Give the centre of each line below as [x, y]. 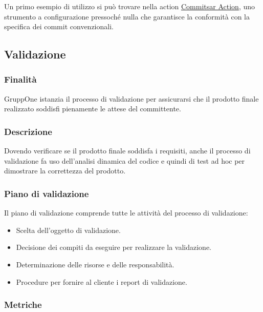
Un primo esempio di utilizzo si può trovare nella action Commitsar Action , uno [129, 6]
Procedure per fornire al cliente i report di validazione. [102, 281]
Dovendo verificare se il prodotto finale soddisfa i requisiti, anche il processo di [127, 151]
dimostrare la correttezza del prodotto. [65, 171]
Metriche [23, 305]
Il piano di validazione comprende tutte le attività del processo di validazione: [126, 213]
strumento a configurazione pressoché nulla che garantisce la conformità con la [127, 16]
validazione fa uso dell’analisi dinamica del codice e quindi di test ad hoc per [125, 160]
